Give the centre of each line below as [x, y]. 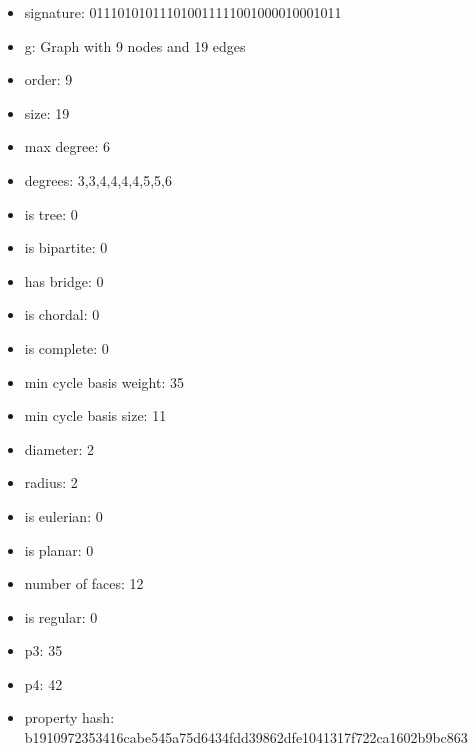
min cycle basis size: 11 [95, 415]
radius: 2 [51, 482]
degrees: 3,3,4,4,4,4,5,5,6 [98, 179]
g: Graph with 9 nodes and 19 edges [135, 45]
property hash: [69, 717]
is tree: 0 [51, 213]
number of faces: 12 [84, 583]
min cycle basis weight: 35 [104, 381]
